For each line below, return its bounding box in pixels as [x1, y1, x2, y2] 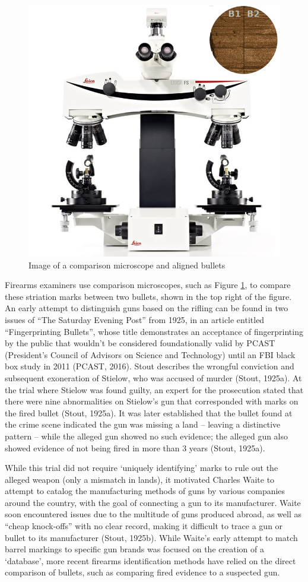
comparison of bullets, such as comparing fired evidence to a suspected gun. [5, 566, 280, 578]
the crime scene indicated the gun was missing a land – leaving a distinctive [5, 418, 281, 431]
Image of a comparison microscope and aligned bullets [28, 258, 226, 271]
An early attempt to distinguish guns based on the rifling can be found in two [5, 302, 288, 314]
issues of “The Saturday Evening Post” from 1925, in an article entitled [5, 313, 265, 325]
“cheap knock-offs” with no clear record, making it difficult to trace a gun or [5, 520, 283, 532]
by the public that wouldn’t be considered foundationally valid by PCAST [5, 337, 275, 349]
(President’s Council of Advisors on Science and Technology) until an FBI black [5, 348, 296, 360]
